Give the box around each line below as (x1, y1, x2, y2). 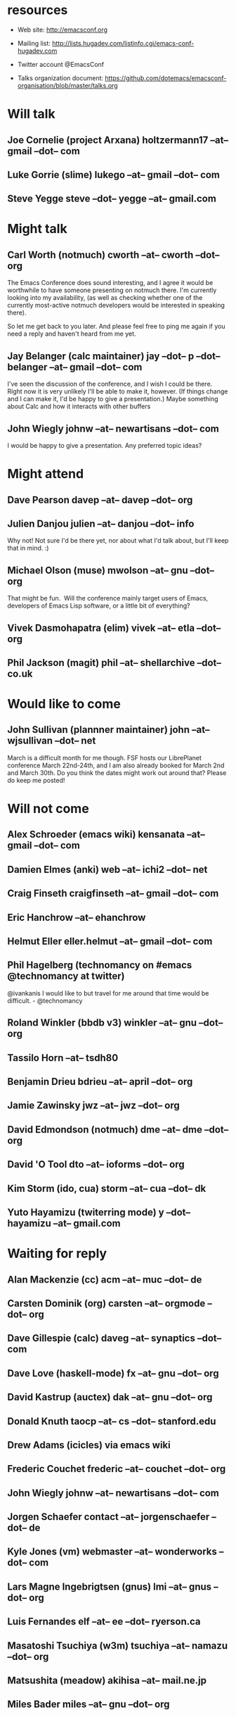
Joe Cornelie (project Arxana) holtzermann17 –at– (7, 134, 229, 146)
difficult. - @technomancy (7, 996, 83, 1005)
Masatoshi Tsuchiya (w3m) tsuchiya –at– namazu (7, 1640, 228, 1652)
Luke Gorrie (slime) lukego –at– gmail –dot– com (7, 168, 220, 181)
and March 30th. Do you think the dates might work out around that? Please (7, 768, 227, 776)
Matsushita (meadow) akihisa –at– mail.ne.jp (7, 1675, 207, 1687)
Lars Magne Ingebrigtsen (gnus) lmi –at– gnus (7, 1580, 212, 1592)
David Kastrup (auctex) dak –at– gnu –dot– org (7, 1391, 213, 1403)
